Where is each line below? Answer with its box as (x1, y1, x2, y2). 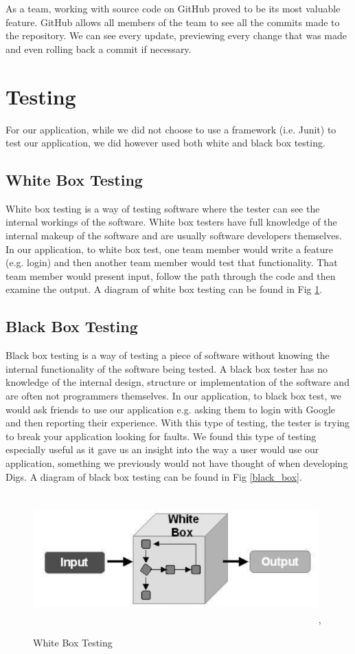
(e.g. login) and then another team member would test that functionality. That (5, 255, 338, 270)
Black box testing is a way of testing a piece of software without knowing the (5, 348, 330, 362)
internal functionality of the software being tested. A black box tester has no (5, 361, 328, 375)
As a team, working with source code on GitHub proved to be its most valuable (5, 1, 341, 15)
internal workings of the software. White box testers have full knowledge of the (5, 215, 337, 229)
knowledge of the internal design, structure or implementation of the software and (5, 375, 350, 389)
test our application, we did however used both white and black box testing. (5, 135, 325, 150)
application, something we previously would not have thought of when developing (5, 456, 348, 470)
